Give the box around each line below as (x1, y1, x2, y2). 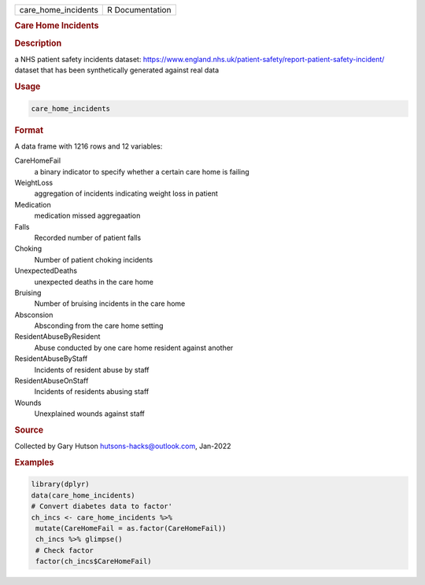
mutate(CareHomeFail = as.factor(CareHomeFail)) (35, 524, 227, 533)
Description (14, 38, 62, 49)
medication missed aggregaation (34, 211, 141, 220)
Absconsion (14, 310, 54, 319)
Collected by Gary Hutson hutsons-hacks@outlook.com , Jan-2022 (14, 441, 231, 451)
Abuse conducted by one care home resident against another (34, 343, 234, 352)
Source (14, 425, 44, 436)
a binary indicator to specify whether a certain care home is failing (34, 167, 249, 176)
